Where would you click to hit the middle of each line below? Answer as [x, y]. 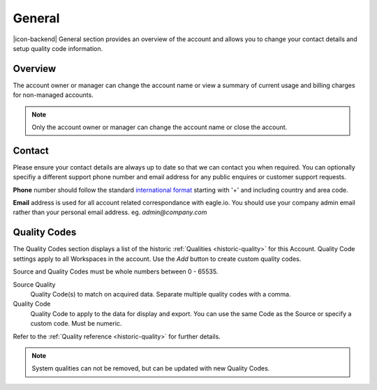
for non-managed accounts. [53, 95]
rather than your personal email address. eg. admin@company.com [110, 212]
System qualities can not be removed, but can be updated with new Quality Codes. [151, 368]
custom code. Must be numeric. [76, 324]
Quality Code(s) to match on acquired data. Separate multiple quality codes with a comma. [161, 294]
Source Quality [34, 284]
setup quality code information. [58, 48]
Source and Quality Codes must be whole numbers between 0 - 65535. [116, 271]
